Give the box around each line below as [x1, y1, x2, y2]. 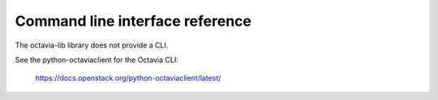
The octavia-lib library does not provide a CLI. [15, 40, 169, 50]
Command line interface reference [15, 12, 251, 30]
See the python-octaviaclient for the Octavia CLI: [15, 55, 178, 65]
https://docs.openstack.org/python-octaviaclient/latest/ [35, 73, 221, 83]
